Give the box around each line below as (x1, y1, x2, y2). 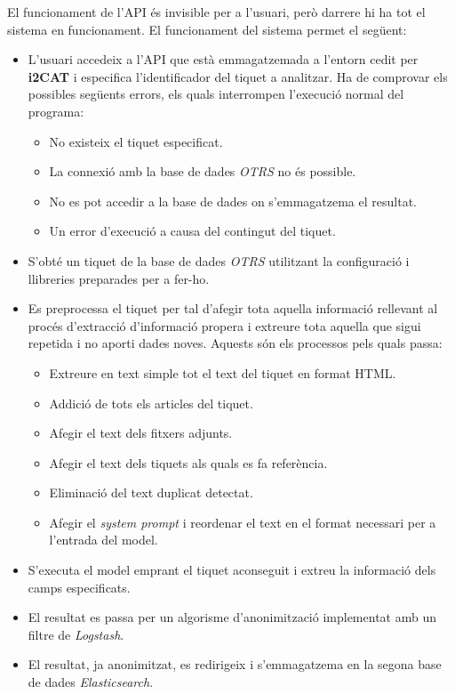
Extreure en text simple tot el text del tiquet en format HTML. (49, 363, 396, 382)
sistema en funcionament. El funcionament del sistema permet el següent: (7, 20, 407, 38)
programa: (28, 101, 84, 120)
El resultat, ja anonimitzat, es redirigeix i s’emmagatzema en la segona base (28, 655, 442, 674)
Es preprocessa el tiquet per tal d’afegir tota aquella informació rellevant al (28, 299, 438, 318)
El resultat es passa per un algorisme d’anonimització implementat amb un (28, 608, 436, 626)
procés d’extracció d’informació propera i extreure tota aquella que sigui (28, 316, 421, 335)
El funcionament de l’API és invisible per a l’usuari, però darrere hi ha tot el (7, 3, 426, 20)
